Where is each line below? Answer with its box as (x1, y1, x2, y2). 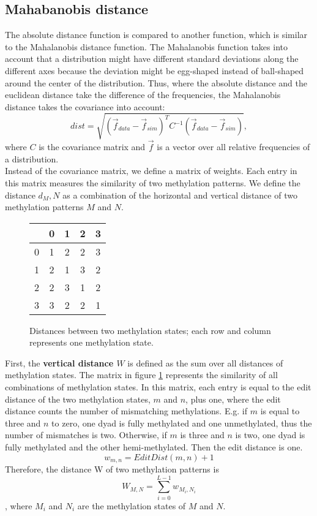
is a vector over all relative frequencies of (157, 140, 310, 153)
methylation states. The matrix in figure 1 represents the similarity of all (5, 368, 278, 381)
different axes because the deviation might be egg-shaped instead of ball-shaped (5, 64, 304, 77)
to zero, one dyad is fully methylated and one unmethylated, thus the (51, 416, 312, 429)
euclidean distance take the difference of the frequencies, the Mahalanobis (5, 88, 281, 101)
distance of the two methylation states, (5, 392, 151, 405)
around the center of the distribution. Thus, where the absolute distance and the (5, 76, 307, 89)
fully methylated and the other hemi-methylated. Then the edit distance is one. (5, 441, 303, 453)
